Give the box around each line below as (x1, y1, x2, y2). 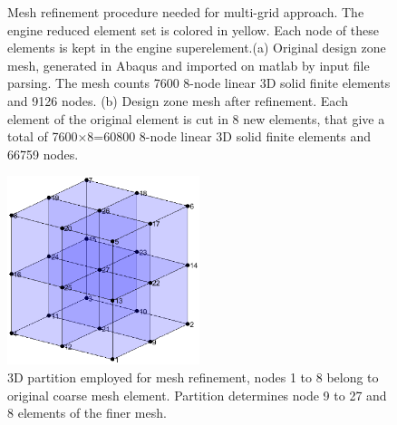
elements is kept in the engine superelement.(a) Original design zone (7, 38, 386, 57)
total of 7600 (7, 127, 78, 146)
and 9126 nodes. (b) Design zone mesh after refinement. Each (7, 91, 348, 110)
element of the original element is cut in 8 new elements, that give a (7, 109, 385, 128)
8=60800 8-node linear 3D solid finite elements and (87, 127, 371, 146)
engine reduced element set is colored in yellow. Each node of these (7, 20, 379, 39)
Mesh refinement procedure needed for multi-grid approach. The (7, 3, 364, 21)
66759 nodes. (7, 144, 79, 163)
